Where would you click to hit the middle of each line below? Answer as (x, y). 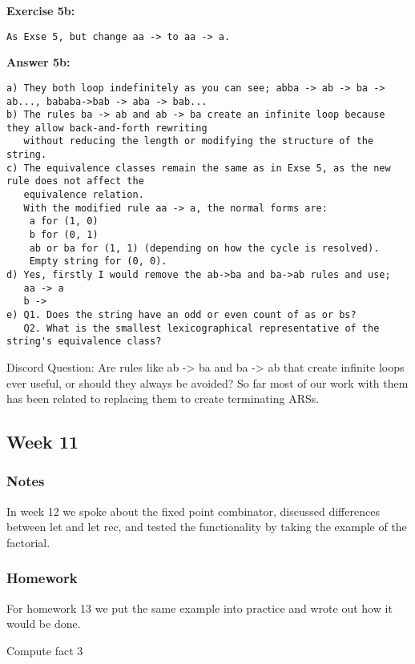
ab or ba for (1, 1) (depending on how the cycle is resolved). (204, 248)
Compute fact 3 (45, 650)
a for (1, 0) (64, 221)
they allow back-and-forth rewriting (107, 128)
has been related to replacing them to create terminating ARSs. (163, 398)
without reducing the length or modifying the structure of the (199, 141)
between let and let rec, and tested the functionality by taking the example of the (207, 527)
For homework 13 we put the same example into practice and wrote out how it (199, 608)
